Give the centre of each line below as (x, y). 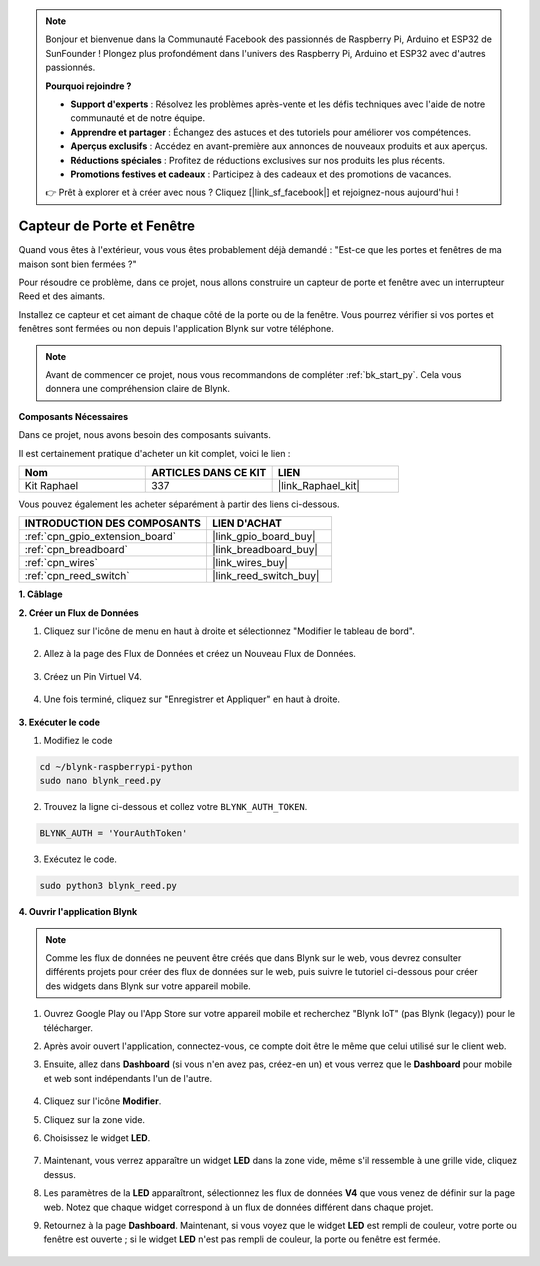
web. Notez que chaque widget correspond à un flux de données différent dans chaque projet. (238, 1207)
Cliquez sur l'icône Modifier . (102, 1101)
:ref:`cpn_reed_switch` (77, 576)
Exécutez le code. (80, 859)
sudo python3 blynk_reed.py (108, 886)
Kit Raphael (51, 485)
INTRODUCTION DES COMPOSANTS (113, 523)
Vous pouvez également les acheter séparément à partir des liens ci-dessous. (179, 504)
